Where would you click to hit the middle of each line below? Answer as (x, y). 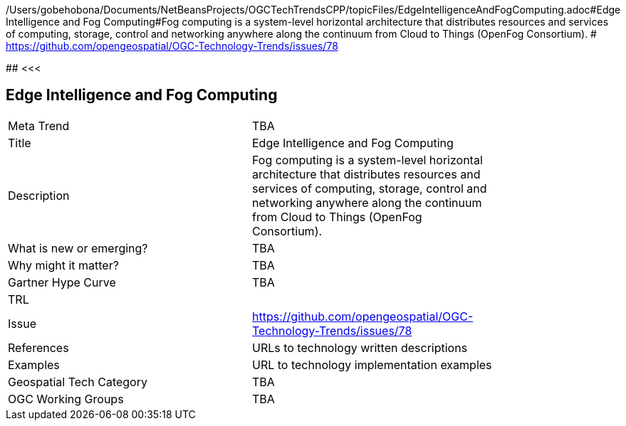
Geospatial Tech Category (78, 382)
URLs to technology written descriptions (360, 347)
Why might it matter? (63, 265)
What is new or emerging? (78, 248)
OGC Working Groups (66, 399)
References (38, 347)
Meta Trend (39, 126)
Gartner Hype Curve (62, 282)
